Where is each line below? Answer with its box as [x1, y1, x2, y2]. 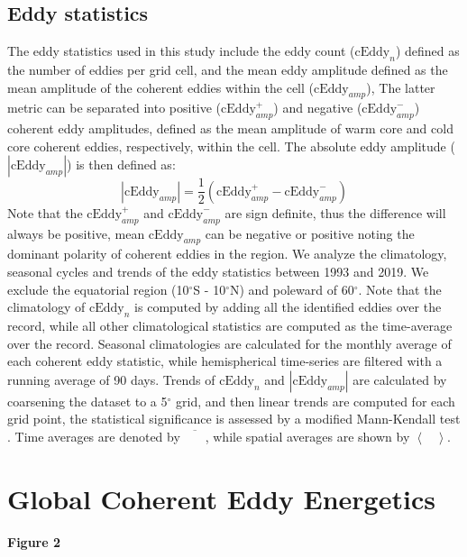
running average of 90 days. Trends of [7, 370, 215, 388]
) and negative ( [273, 98, 362, 117]
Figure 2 [7, 532, 61, 551]
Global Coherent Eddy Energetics [7, 479, 435, 516]
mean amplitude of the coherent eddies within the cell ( [7, 78, 314, 96]
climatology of [7, 297, 86, 316]
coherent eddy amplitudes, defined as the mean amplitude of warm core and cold [7, 119, 453, 138]
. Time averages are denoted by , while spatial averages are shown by [7, 426, 410, 445]
